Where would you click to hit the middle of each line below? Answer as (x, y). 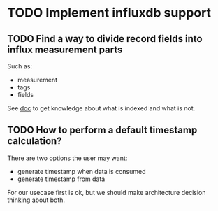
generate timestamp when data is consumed (81, 171)
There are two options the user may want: (67, 158)
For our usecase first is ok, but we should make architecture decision (107, 192)
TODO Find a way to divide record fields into (105, 39)
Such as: (20, 66)
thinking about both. (36, 200)
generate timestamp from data (61, 179)
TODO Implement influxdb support (109, 13)
